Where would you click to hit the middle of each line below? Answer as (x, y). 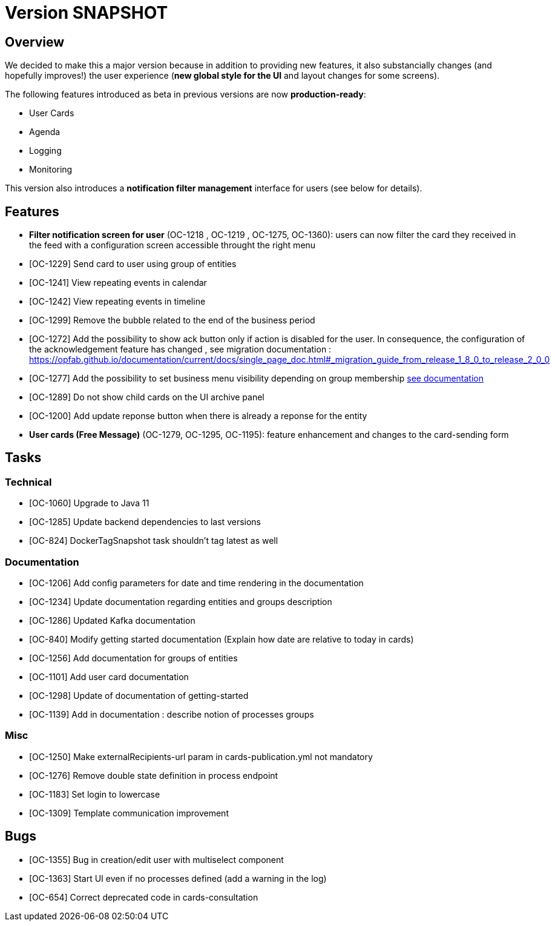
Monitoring (51, 170)
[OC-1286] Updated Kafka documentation (112, 620)
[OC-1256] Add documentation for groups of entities (133, 658)
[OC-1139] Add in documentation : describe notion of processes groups (172, 714)
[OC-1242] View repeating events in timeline (117, 302)
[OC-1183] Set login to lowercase (95, 794)
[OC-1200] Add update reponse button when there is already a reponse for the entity (198, 416)
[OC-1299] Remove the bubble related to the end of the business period (172, 320)
